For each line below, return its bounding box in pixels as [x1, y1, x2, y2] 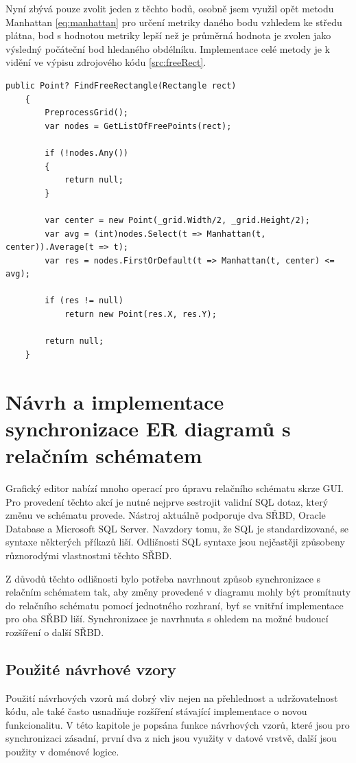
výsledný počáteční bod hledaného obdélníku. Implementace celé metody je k [5, 41, 330, 56]
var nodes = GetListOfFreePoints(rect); [45, 121, 232, 131]
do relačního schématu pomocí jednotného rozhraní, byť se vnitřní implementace [5, 598, 344, 612]
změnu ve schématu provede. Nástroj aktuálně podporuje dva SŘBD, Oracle [5, 508, 326, 522]
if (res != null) [45, 296, 123, 306]
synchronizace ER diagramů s [5, 414, 291, 442]
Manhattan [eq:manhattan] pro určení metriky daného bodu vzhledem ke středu [5, 14, 342, 29]
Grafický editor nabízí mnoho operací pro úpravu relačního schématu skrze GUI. [5, 480, 344, 495]
